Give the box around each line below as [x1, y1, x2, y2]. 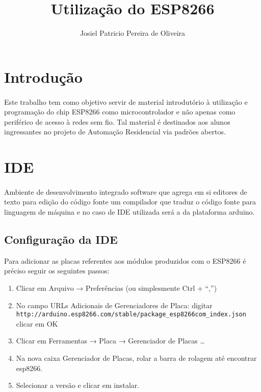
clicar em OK [16, 318, 58, 329]
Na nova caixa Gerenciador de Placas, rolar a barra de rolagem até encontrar [16, 353, 257, 363]
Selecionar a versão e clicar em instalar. [16, 380, 140, 390]
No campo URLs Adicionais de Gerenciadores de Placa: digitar [16, 299, 213, 310]
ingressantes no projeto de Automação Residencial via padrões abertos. [4, 126, 226, 137]
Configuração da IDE [4, 232, 118, 247]
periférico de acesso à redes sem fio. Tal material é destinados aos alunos [4, 116, 230, 127]
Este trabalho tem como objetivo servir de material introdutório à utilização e [4, 96, 248, 107]
